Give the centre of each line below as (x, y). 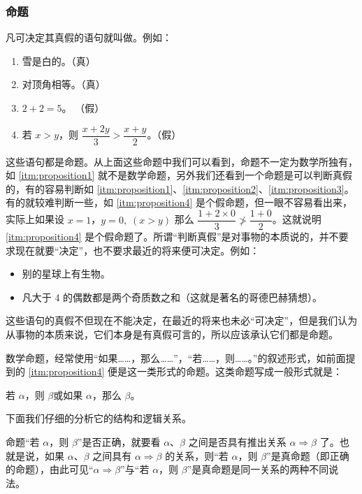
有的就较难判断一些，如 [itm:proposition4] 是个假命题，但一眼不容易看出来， (179, 202)
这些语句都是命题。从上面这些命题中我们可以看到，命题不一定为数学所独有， (182, 161)
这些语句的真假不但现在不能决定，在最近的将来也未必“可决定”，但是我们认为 (182, 320)
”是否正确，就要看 (119, 442)
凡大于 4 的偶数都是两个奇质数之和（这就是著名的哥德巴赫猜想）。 (172, 297)
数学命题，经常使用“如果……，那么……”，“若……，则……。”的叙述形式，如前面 (176, 357)
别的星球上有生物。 (66, 274)
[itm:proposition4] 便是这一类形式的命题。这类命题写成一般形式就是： (185, 371)
